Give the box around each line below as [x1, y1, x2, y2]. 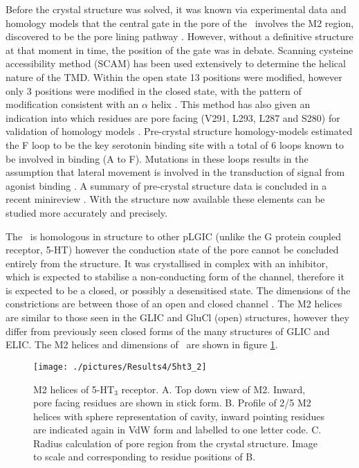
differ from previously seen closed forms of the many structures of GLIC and [6, 323, 330, 338]
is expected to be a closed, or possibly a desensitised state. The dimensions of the [6, 282, 351, 297]
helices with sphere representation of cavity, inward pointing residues [33, 408, 324, 423]
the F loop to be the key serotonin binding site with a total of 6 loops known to [6, 137, 344, 152]
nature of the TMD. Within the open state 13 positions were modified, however [6, 69, 342, 84]
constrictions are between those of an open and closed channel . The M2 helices [6, 296, 342, 311]
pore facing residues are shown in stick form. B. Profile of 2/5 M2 [33, 395, 311, 410]
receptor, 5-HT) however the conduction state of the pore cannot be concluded [6, 242, 339, 257]
